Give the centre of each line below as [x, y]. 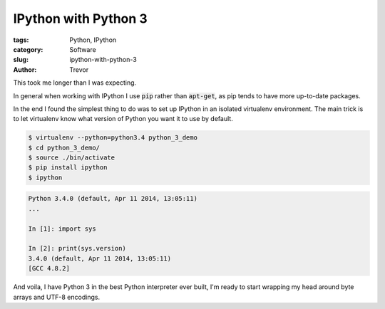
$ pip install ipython [68, 168]
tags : [21, 40]
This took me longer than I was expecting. [75, 83]
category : [28, 49]
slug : [21, 60]
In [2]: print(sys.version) [77, 248]
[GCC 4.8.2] [49, 268]
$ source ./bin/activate [72, 158]
